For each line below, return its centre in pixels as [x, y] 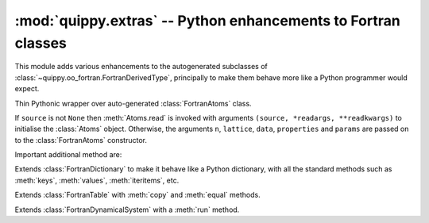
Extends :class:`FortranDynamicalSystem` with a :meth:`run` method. [127, 210]
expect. [27, 89]
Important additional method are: [68, 155]
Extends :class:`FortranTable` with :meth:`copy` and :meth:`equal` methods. [138, 195]
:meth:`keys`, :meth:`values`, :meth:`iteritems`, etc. [97, 180]
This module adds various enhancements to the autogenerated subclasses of [141, 67]
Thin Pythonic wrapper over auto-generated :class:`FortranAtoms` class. [133, 103]
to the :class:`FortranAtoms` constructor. [81, 140]
